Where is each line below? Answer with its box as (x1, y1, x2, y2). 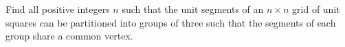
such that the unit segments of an (122, 2, 264, 16)
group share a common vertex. (5, 29, 133, 43)
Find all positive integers (5, 2, 110, 16)
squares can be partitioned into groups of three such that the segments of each (5, 15, 336, 29)
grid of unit (292, 2, 340, 16)
